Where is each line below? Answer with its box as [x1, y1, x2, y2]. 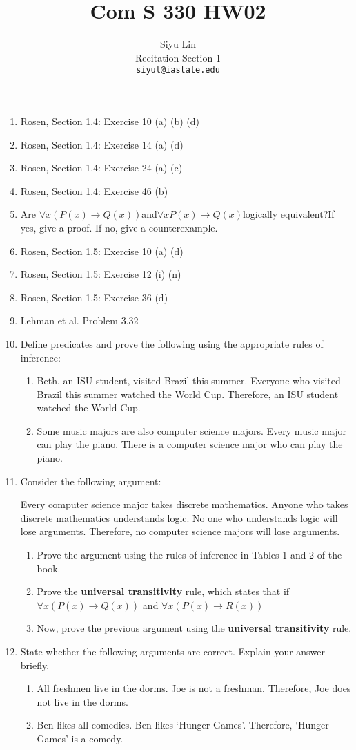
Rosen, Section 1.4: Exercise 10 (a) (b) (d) [20, 113, 199, 128]
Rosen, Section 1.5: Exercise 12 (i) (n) [20, 267, 181, 281]
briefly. [20, 657, 50, 672]
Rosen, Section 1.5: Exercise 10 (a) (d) [20, 243, 184, 258]
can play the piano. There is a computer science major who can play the [37, 437, 343, 451]
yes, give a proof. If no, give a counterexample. [20, 220, 218, 234]
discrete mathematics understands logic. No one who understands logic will [20, 510, 338, 525]
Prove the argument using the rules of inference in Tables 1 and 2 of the [37, 547, 342, 562]
